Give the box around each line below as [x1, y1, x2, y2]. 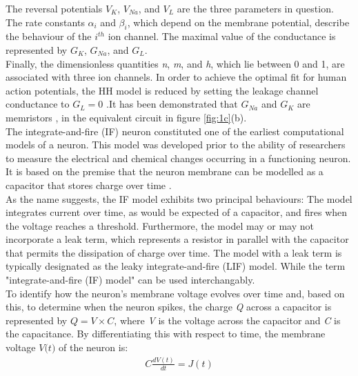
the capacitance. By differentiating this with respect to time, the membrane [6, 326, 326, 341]
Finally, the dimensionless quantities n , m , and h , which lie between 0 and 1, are [6, 56, 345, 70]
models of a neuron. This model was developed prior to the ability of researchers [6, 137, 346, 152]
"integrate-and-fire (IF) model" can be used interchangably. [6, 273, 255, 287]
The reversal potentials [6, 1, 103, 15]
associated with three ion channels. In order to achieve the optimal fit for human [6, 70, 347, 84]
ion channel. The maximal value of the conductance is [108, 29, 336, 43]
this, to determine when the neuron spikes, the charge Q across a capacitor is [6, 299, 332, 314]
